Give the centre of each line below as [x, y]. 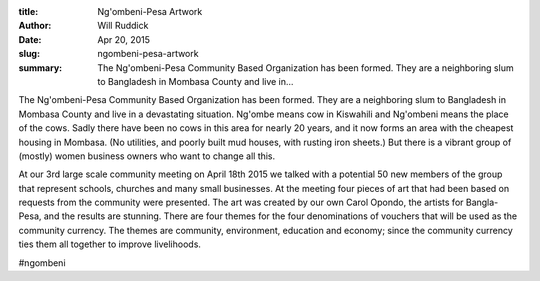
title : [28, 11]
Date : [30, 39]
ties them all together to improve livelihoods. [110, 244]
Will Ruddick [123, 26]
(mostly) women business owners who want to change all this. [147, 156]
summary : [40, 67]
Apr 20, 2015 [123, 39]
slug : [29, 54]
